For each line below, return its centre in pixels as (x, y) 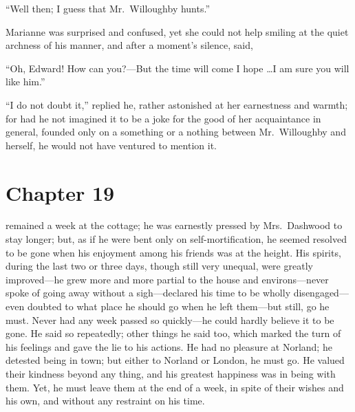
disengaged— (321, 293)
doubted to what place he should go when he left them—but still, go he (178, 306)
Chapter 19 (60, 192)
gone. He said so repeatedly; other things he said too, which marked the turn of (173, 333)
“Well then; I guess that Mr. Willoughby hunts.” (108, 8)
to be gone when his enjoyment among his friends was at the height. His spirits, (173, 252)
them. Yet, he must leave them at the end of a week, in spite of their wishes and (175, 387)
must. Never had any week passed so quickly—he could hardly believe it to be (170, 319)
